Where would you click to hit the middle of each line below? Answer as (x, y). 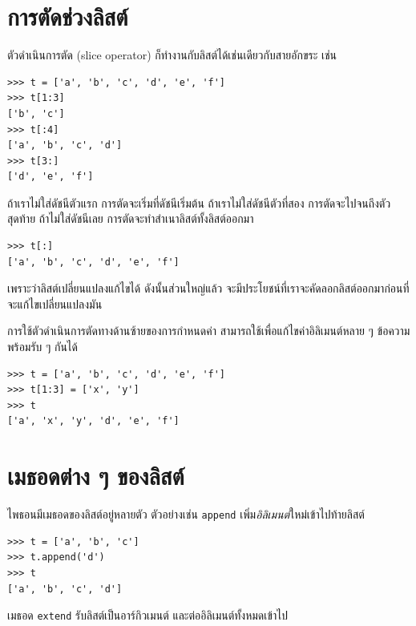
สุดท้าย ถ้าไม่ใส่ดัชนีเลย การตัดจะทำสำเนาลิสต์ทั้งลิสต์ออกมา (131, 218)
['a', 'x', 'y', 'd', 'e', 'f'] (93, 421)
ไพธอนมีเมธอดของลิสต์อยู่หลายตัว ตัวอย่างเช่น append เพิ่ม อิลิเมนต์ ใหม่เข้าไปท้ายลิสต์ (186, 514)
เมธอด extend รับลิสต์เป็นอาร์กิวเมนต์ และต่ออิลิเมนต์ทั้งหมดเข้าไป (147, 615)
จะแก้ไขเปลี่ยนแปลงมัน (55, 303)
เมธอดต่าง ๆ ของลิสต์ (96, 476)
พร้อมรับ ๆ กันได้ (42, 347)
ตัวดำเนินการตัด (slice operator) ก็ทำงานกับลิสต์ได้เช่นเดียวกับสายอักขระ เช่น (172, 55)
